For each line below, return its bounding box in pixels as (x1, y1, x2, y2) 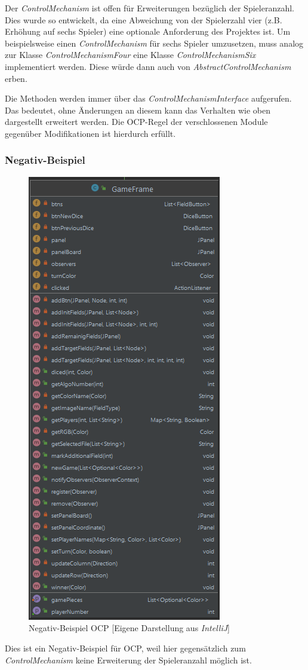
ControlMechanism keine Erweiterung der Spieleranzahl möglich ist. (5, 653, 252, 666)
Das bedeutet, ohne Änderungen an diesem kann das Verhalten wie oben (5, 103, 271, 116)
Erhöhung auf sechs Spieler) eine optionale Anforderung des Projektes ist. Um (5, 25, 291, 38)
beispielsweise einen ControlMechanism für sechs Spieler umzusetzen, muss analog (5, 36, 304, 49)
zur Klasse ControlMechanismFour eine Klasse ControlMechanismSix (5, 48, 256, 61)
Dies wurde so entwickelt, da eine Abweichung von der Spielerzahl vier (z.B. (5, 13, 282, 26)
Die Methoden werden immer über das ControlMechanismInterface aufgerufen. (5, 92, 292, 105)
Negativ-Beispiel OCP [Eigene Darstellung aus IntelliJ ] (29, 622, 230, 634)
